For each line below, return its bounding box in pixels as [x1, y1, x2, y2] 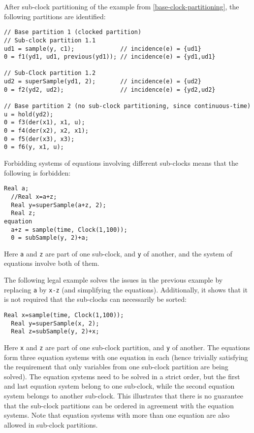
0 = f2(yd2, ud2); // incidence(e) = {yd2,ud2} [4, 86, 216, 93]
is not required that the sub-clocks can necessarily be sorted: [4, 294, 187, 304]
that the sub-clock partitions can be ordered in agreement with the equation [4, 400, 234, 410]
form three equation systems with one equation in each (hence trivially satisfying [4, 352, 248, 362]
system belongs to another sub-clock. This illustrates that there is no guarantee [4, 390, 244, 400]
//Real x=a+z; [11, 193, 57, 200]
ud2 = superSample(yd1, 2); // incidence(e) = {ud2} [4, 78, 201, 85]
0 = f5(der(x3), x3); [4, 135, 75, 143]
